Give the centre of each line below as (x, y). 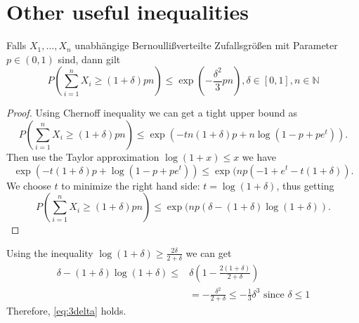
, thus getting (305, 185)
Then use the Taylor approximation (83, 156)
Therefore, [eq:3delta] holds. (66, 311)
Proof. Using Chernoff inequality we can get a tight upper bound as (152, 113)
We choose (29, 185)
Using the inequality (50, 252)
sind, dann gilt (89, 59)
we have (259, 156)
